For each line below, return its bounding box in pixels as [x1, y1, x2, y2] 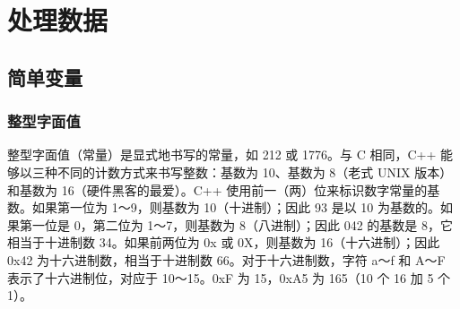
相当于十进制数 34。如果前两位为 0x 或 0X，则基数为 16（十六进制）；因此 [7, 233, 440, 252]
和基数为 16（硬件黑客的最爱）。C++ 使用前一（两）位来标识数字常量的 [7, 180, 428, 199]
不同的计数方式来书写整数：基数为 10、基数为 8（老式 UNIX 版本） [56, 162, 453, 181]
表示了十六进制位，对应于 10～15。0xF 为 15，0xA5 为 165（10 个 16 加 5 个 [7, 268, 451, 287]
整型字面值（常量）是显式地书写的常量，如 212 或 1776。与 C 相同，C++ [7, 145, 437, 164]
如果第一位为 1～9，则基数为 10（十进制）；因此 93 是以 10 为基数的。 [31, 198, 440, 217]
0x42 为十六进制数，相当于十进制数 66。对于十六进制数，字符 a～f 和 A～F [7, 250, 446, 269]
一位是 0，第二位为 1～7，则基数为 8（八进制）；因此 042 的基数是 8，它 [31, 215, 453, 234]
